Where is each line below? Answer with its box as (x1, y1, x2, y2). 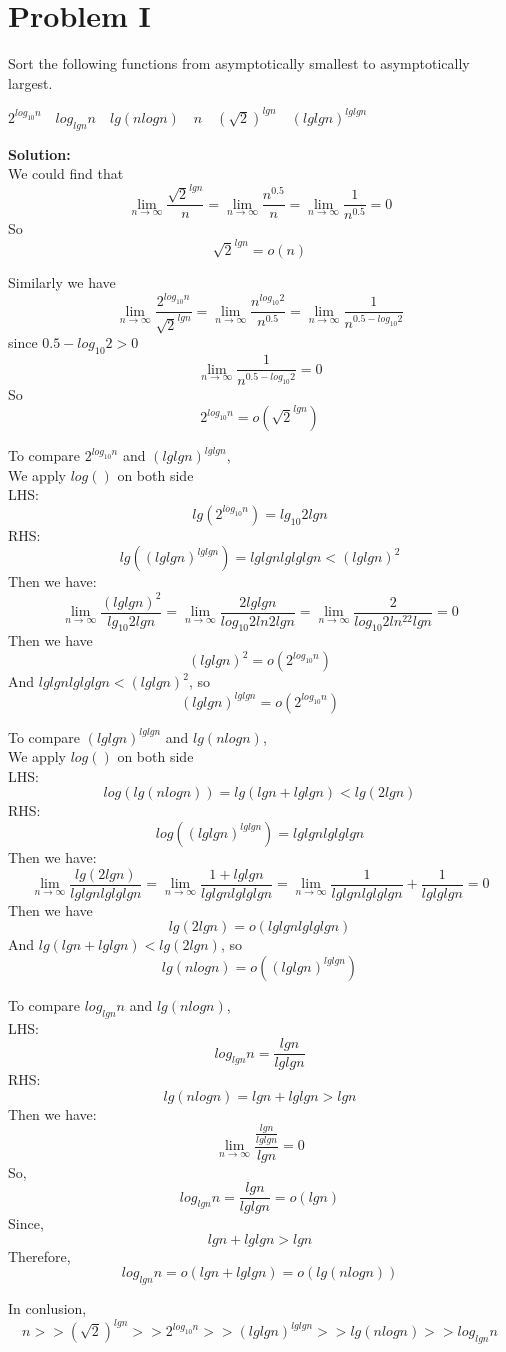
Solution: (8, 143, 71, 164)
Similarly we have (8, 272, 116, 293)
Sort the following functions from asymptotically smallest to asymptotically (8, 53, 470, 74)
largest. (8, 72, 53, 93)
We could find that (8, 163, 124, 184)
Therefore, (8, 1245, 71, 1266)
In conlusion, (8, 1298, 87, 1319)
